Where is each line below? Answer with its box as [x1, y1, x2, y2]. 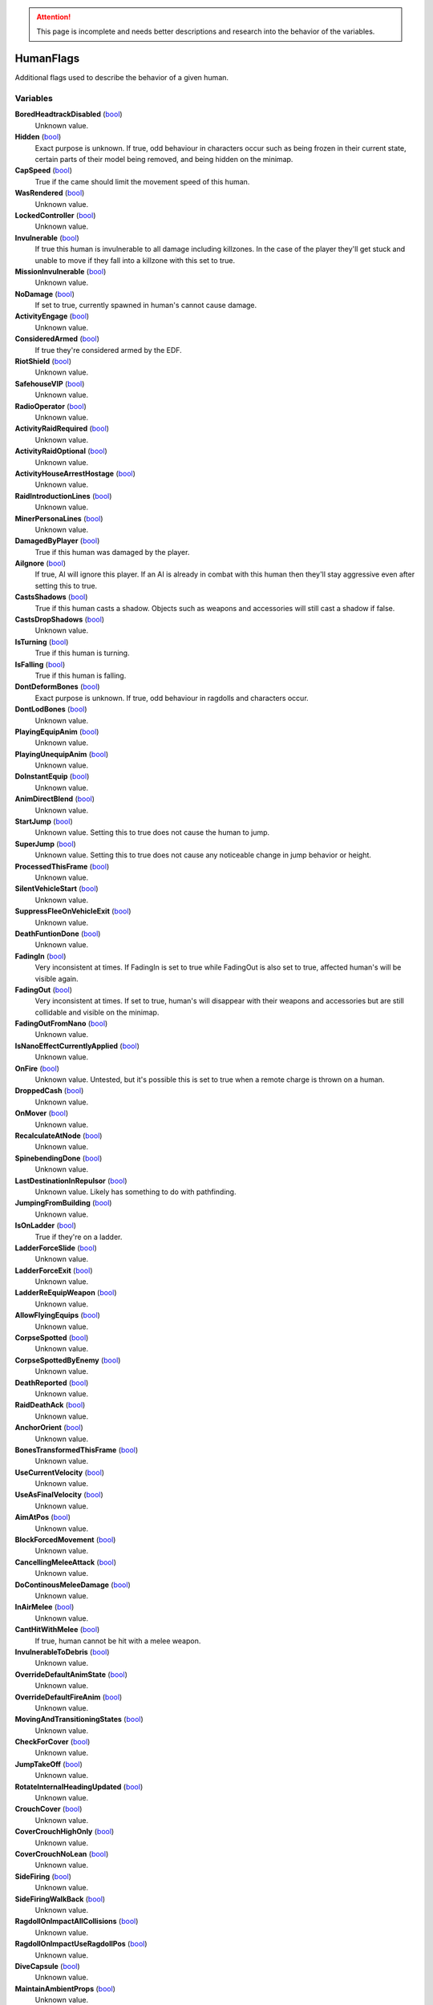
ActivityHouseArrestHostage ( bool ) [14, 468, 136, 478]
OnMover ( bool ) [14, 1108, 68, 1118]
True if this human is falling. [34, 670, 127, 680]
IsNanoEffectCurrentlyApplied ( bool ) [14, 1041, 140, 1051]
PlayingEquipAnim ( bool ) [14, 727, 99, 736]
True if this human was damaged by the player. [34, 547, 190, 557]
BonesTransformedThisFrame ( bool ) [14, 1444, 139, 1455]
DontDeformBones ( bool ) [14, 682, 100, 691]
